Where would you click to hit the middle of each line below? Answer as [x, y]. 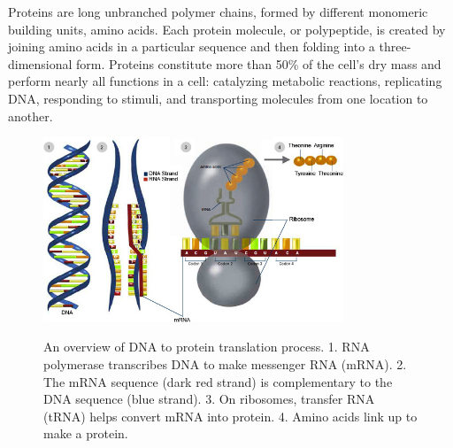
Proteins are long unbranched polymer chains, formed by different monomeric [218, 12]
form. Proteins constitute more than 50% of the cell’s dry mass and [259, 63]
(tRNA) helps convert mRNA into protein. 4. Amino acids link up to [230, 416]
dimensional [40, 63]
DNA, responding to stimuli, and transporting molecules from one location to [218, 98]
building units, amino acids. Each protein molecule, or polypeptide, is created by [227, 29]
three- [395, 46]
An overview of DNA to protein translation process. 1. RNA [207, 347]
